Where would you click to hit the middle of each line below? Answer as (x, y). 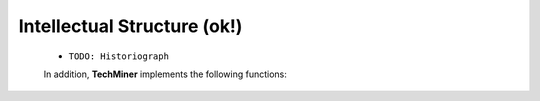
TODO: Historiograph (119, 56)
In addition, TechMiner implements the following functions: (165, 74)
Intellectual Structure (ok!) (130, 26)
